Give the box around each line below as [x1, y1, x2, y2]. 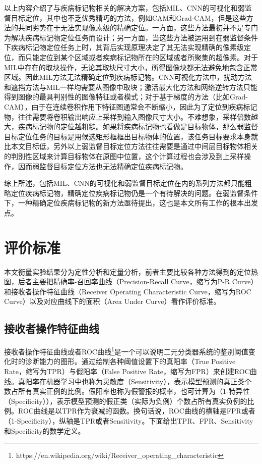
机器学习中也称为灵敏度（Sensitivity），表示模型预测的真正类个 [46, 376, 252, 386]
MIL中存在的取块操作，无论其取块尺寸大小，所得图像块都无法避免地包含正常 [4, 62, 257, 72]
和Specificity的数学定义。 [4, 425, 85, 436]
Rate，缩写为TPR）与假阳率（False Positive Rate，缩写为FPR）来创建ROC [4, 366, 250, 377]
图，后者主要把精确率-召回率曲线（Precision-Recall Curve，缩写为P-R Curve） [4, 276, 258, 287]
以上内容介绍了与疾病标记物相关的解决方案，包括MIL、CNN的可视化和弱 [4, 3, 245, 13]
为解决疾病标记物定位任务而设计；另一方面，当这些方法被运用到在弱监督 [4, 32, 244, 42]
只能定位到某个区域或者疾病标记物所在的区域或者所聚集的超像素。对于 [25, 51, 258, 62]
